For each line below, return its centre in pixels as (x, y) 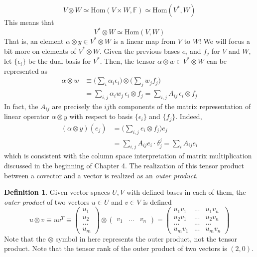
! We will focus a (224, 41)
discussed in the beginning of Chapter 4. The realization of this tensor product (124, 165)
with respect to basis (101, 116)
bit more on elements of (40, 51)
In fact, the (21, 106)
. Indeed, (189, 116)
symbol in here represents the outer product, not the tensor (146, 238)
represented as (26, 70)
